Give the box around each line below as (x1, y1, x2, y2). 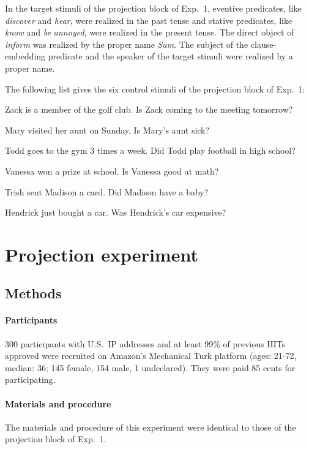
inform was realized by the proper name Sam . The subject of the (5, 37, 248, 50)
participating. (5, 373, 56, 386)
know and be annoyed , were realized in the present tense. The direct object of (5, 26, 294, 39)
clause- (250, 37, 277, 50)
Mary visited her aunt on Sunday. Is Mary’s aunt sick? (5, 123, 210, 136)
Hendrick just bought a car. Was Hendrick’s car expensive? (5, 206, 226, 219)
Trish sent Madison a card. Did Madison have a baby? (5, 185, 209, 198)
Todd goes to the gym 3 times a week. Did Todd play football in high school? (5, 144, 296, 157)
